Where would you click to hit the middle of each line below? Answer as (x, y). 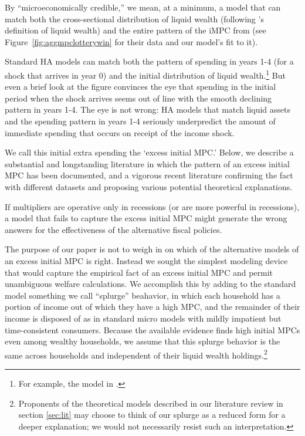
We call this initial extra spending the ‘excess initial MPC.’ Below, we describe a (149, 152)
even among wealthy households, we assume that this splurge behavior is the (143, 341)
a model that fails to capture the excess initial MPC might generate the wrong (146, 218)
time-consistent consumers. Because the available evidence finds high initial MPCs (152, 329)
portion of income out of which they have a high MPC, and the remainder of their (152, 307)
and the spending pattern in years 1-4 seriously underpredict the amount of (140, 121)
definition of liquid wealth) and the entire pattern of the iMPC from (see (135, 30)
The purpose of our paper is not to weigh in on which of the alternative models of (152, 249)
